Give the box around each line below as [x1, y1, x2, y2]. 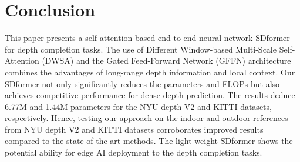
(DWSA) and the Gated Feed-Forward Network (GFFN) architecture [42, 54, 291, 67]
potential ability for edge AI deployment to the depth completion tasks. [5, 146, 262, 158]
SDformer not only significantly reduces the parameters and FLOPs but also [5, 77, 280, 89]
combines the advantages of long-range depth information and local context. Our [5, 66, 295, 78]
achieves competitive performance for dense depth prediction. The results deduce [5, 89, 295, 101]
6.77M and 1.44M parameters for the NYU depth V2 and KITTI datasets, [5, 100, 272, 112]
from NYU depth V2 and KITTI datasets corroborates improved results [5, 123, 264, 135]
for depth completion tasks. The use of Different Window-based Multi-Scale [5, 43, 277, 55]
